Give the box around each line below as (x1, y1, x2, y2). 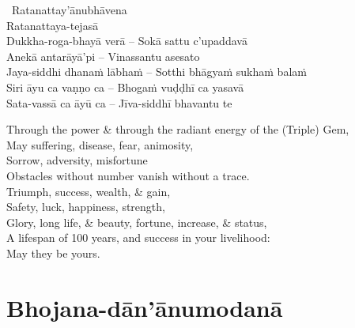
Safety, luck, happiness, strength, (6, 198, 165, 215)
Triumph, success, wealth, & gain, (6, 183, 171, 199)
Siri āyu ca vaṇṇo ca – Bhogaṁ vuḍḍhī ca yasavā (6, 78, 244, 95)
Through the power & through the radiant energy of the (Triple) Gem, (6, 121, 349, 138)
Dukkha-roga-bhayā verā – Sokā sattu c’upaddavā (6, 32, 247, 49)
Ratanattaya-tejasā (6, 17, 99, 33)
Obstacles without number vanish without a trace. (6, 167, 250, 183)
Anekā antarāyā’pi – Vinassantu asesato (6, 47, 200, 64)
